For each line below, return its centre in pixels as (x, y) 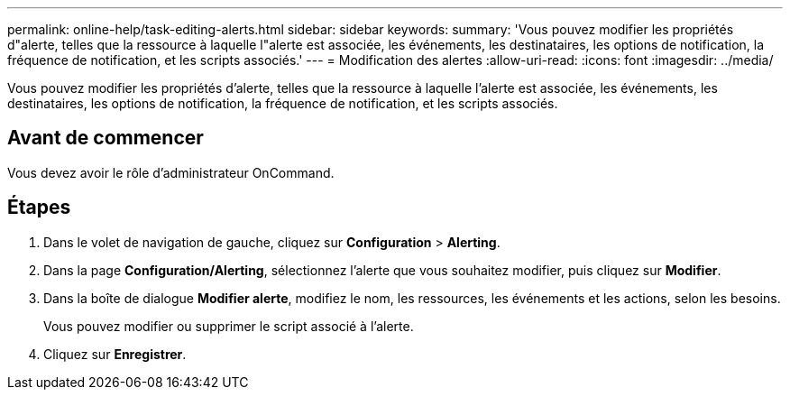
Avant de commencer (106, 138)
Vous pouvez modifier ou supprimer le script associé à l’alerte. (229, 326)
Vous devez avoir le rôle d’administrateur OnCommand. (171, 172)
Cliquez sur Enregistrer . (115, 354)
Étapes (39, 208)
